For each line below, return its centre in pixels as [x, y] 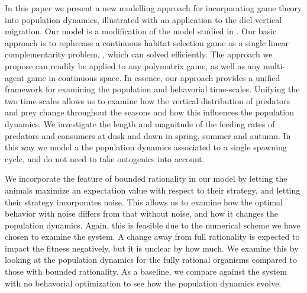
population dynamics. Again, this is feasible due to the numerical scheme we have [153, 225]
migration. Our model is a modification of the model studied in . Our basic [141, 31]
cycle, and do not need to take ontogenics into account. [105, 158]
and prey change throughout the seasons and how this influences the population [149, 112]
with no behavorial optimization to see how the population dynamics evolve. [143, 283]
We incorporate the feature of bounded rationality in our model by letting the [146, 178]
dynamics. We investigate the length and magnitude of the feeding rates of [140, 123]
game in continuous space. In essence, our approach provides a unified [153, 77]
